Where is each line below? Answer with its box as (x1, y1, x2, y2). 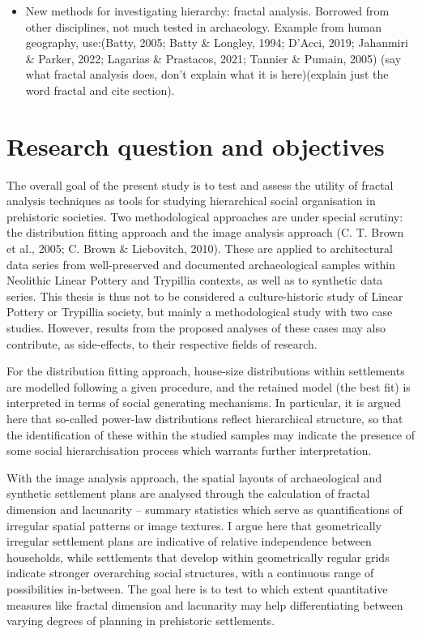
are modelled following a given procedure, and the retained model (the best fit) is (6, 378, 411, 395)
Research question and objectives (6, 129, 385, 162)
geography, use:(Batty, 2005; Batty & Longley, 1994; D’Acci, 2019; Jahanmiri (25, 34, 408, 51)
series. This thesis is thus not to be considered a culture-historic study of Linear (6, 287, 403, 304)
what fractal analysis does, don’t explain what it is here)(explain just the (25, 66, 389, 83)
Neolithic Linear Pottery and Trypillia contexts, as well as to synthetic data (6, 272, 383, 289)
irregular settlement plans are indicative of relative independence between (6, 533, 372, 550)
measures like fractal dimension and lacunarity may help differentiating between (6, 596, 403, 613)
